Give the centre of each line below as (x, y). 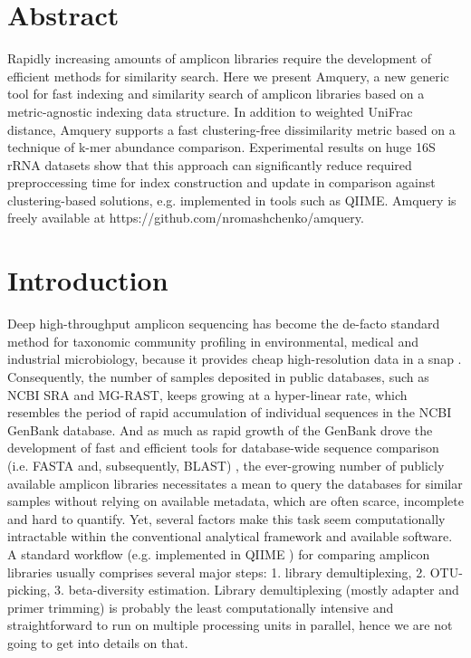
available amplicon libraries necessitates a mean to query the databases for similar (235, 483)
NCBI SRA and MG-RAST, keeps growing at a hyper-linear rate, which (207, 394)
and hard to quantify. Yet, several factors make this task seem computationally (226, 518)
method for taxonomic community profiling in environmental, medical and (213, 341)
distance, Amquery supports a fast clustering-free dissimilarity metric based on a (231, 129)
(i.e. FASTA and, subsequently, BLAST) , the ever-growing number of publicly (226, 465)
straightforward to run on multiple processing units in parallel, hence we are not (230, 625)
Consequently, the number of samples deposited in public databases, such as (218, 376)
